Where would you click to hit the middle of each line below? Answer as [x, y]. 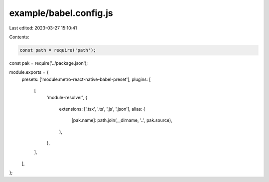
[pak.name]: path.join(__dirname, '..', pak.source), [122, 120]
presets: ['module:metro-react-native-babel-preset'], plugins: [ [86, 79]
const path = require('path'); [58, 50]
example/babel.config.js [61, 13]
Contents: [19, 37]
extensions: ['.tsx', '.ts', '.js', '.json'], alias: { [102, 109]
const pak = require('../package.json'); [49, 63]
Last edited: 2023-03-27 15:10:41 [43, 28]
